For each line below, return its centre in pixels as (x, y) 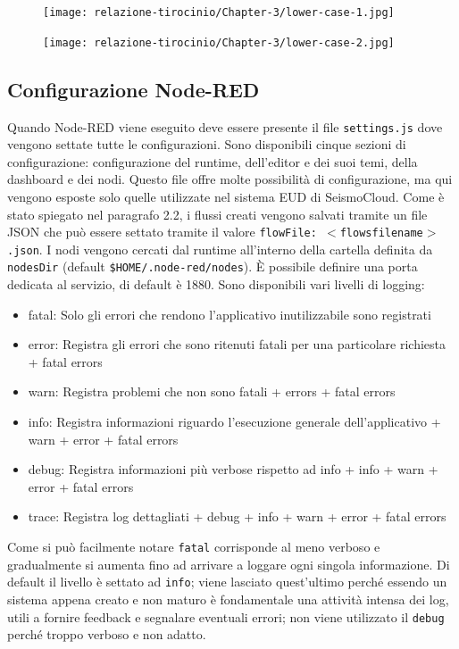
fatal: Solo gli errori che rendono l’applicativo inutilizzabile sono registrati (229, 314)
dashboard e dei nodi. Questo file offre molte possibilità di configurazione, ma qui (230, 179)
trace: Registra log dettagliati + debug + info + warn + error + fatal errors (237, 516)
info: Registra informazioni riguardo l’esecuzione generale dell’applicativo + (234, 422)
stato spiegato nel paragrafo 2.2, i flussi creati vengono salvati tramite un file (217, 214)
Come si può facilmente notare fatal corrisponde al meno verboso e (194, 547)
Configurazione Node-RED (134, 89)
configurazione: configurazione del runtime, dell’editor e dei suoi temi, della (213, 161)
